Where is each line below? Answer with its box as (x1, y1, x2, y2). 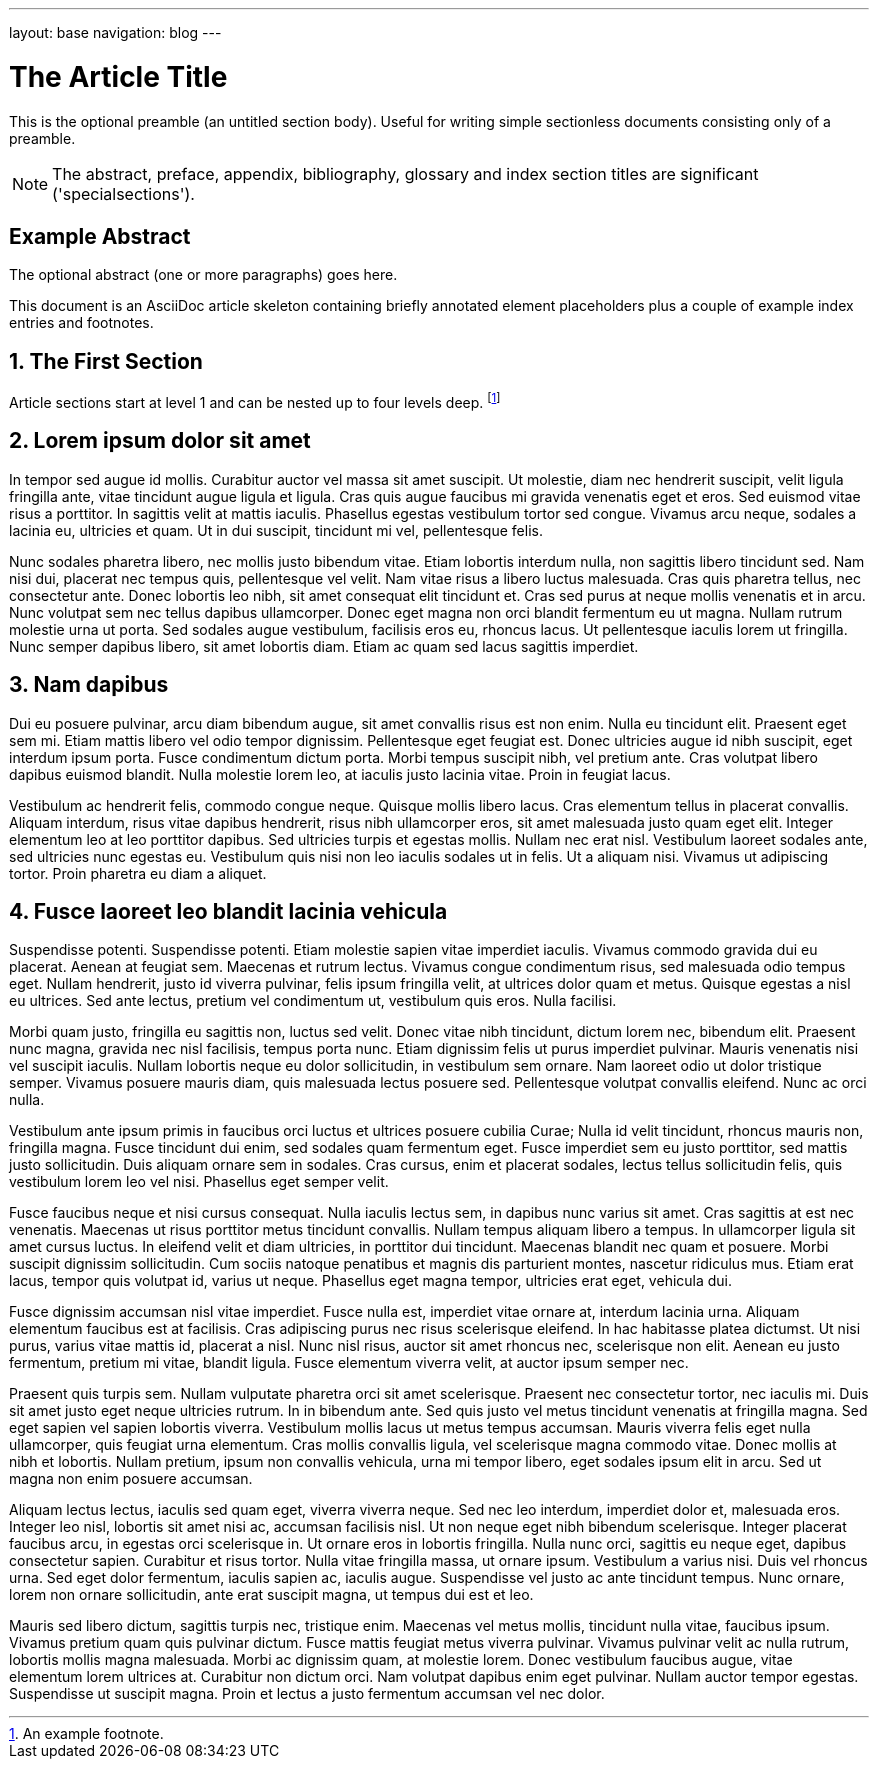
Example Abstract (9, 223, 191, 249)
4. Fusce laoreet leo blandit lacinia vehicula (9, 898, 448, 924)
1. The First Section (9, 348, 203, 374)
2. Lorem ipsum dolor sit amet (9, 428, 311, 454)
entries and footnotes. (9, 314, 154, 332)
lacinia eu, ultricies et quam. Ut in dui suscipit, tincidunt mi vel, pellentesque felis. (9, 521, 543, 539)
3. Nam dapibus (9, 672, 169, 698)
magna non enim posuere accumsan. (9, 1470, 253, 1488)
